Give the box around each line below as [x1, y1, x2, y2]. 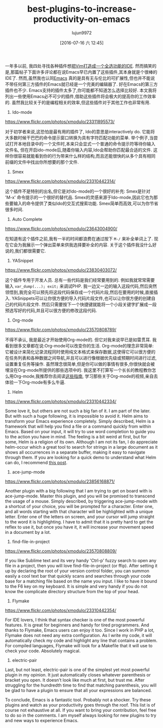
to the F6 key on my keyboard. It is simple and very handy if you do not [5, 583, 147, 589]
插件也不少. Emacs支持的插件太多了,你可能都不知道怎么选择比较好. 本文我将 [5, 87, 157, 93]
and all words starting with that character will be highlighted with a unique [5, 509, 153, 514]
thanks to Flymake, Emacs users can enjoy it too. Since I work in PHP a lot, [5, 627, 155, 633]
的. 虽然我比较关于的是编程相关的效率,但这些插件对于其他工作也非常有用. [5, 99, 151, 105]
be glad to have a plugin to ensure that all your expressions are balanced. [5, 687, 152, 693]
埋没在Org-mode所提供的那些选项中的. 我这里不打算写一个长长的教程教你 [5, 367, 152, 373]
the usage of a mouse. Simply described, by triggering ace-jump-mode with [5, 498, 158, 504]
